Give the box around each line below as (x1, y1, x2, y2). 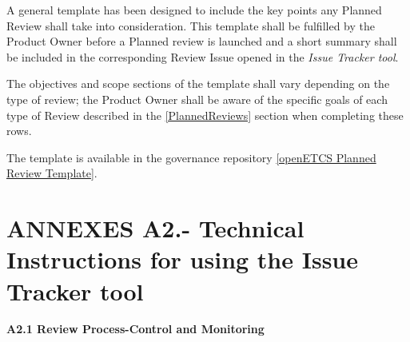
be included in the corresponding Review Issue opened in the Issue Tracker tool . (6, 48, 399, 65)
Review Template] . (6, 165, 98, 181)
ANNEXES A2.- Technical (6, 212, 305, 245)
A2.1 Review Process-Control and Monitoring (6, 320, 265, 337)
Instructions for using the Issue (6, 243, 359, 276)
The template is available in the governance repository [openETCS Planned (6, 149, 376, 165)
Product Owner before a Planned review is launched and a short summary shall (6, 33, 397, 50)
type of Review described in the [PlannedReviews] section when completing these (6, 106, 404, 123)
